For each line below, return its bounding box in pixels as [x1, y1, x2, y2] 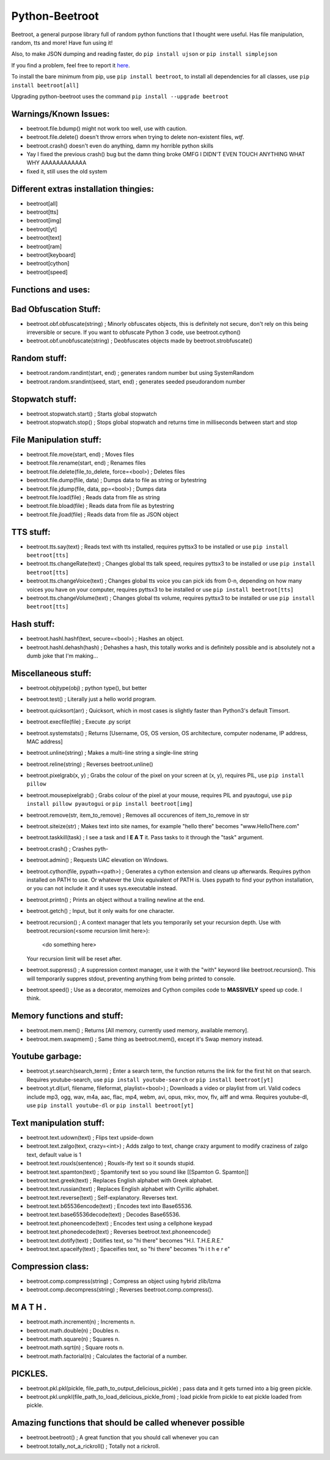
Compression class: [11, 1261, 89, 1271]
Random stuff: [11, 353, 67, 364]
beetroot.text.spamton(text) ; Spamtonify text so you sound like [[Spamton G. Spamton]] [26, 1168, 249, 1176]
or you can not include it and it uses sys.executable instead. [26, 885, 177, 892]
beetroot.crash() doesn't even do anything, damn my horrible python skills [26, 142, 214, 149]
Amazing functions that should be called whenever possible [11, 1418, 245, 1428]
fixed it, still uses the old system [26, 167, 108, 175]
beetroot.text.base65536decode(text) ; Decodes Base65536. [26, 1211, 180, 1219]
